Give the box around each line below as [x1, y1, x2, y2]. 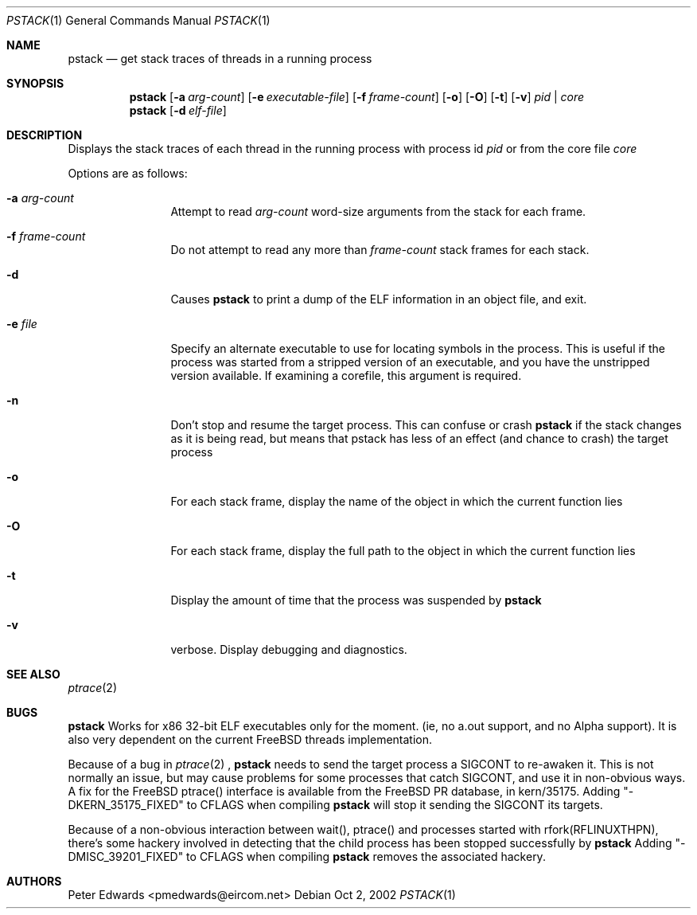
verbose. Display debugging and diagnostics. [170, 643, 407, 656]
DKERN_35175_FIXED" [68, 798, 184, 811]
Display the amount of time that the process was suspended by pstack [170, 593, 542, 607]
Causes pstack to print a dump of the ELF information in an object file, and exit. [170, 292, 587, 306]
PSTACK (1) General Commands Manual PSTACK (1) [6, 14, 271, 27]
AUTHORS [6, 874, 62, 888]
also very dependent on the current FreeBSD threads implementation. [68, 733, 433, 746]
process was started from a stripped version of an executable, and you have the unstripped [170, 355, 650, 369]
